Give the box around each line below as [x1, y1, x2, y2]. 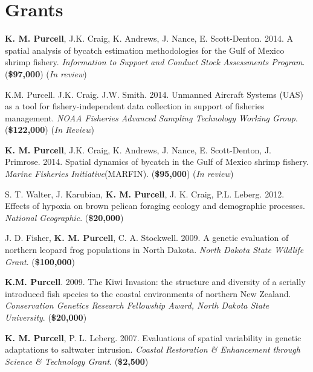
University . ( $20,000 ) [5, 311, 87, 323]
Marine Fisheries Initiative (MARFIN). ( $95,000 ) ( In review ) [5, 167, 234, 180]
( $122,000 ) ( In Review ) [5, 123, 94, 136]
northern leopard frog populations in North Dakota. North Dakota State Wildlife [5, 243, 304, 256]
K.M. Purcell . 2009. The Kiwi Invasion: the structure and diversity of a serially [5, 275, 306, 288]
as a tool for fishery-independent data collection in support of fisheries [5, 100, 265, 112]
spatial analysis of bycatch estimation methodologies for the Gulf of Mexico [5, 43, 285, 56]
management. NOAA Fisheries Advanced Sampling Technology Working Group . [5, 111, 298, 124]
